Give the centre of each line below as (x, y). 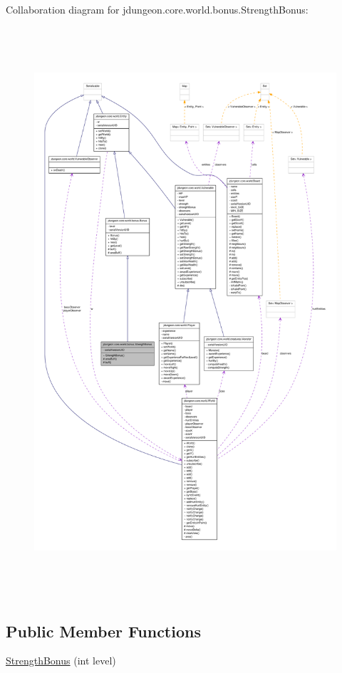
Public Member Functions (103, 631)
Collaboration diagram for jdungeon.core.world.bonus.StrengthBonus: (157, 9)
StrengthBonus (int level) (61, 661)
